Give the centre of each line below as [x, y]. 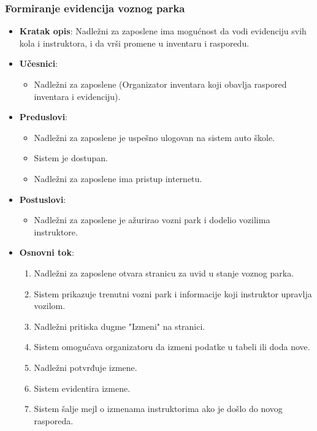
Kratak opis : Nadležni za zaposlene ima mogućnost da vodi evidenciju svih [163, 31]
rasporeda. [54, 420]
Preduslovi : [44, 117]
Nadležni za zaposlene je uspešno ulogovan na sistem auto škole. [155, 137]
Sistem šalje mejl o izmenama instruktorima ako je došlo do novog [158, 409]
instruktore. [56, 231]
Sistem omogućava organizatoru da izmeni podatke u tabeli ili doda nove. [172, 347]
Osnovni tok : [47, 252]
